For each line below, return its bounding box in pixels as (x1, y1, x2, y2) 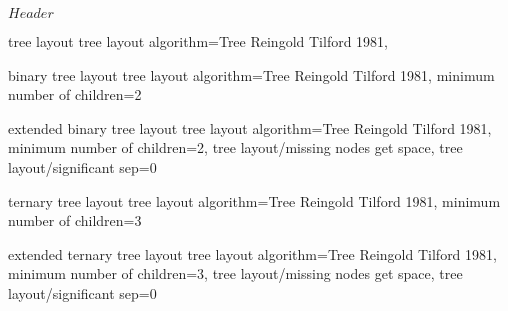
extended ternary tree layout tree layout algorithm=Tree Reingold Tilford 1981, (8, 243, 497, 264)
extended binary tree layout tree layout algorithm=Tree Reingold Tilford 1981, (8, 117, 492, 138)
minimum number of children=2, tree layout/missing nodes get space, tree (8, 137, 463, 158)
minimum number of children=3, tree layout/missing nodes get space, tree (8, 263, 463, 284)
